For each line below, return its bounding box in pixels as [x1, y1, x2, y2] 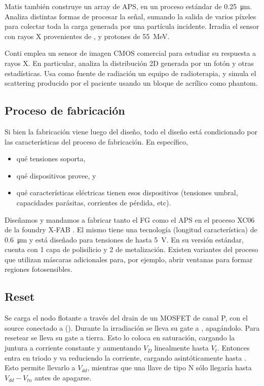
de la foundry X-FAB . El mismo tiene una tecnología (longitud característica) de [5, 224, 257, 235]
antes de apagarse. [34, 372, 92, 382]
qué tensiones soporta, [16, 153, 86, 164]
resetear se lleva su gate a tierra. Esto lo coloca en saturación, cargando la [5, 332, 235, 343]
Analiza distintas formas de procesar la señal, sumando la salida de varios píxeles [5, 11, 256, 21]
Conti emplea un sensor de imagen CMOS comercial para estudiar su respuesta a [5, 48, 256, 58]
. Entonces [217, 342, 250, 353]
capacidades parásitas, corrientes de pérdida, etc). [16, 197, 171, 207]
